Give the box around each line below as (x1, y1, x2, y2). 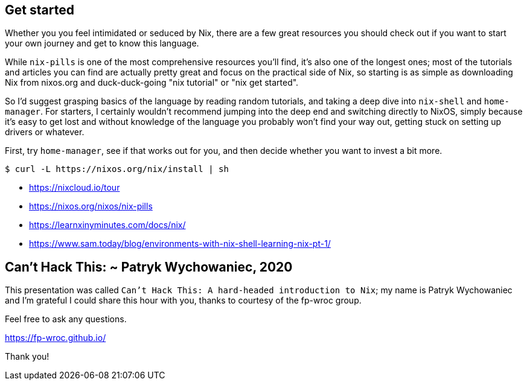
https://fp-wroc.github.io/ (5, 332, 106, 343)
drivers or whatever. (5, 127, 85, 138)
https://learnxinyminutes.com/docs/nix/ (29, 220, 186, 231)
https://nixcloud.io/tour (29, 182, 120, 193)
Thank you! (5, 351, 50, 362)
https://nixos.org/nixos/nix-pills (29, 201, 153, 212)
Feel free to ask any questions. (5, 314, 127, 325)
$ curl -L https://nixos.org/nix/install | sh (5, 164, 229, 174)
